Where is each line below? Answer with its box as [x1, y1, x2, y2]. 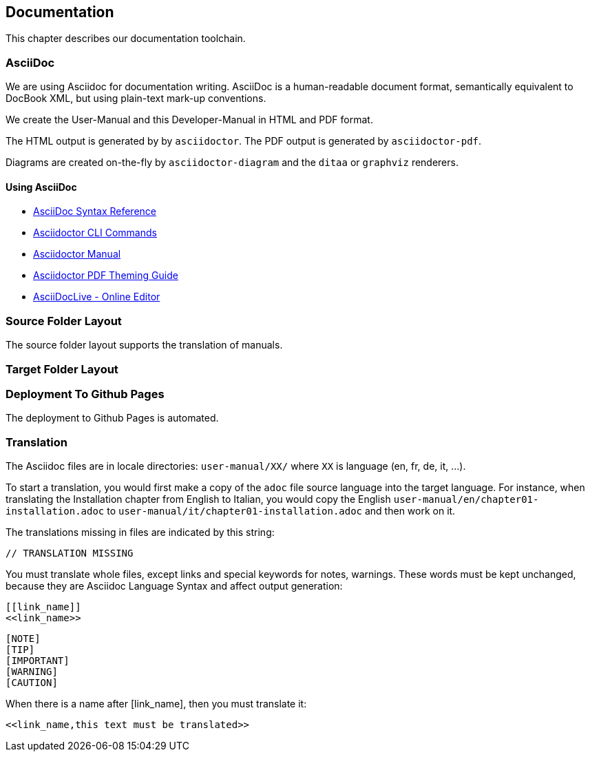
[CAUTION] [6, 677, 58, 689]
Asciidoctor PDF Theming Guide [33, 269, 178, 282]
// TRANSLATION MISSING [6, 548, 134, 559]
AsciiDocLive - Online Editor [33, 291, 160, 303]
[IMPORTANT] [6, 655, 70, 667]
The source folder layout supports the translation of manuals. [6, 339, 283, 351]
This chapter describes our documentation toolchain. [6, 32, 246, 45]
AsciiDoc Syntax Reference [33, 205, 157, 218]
